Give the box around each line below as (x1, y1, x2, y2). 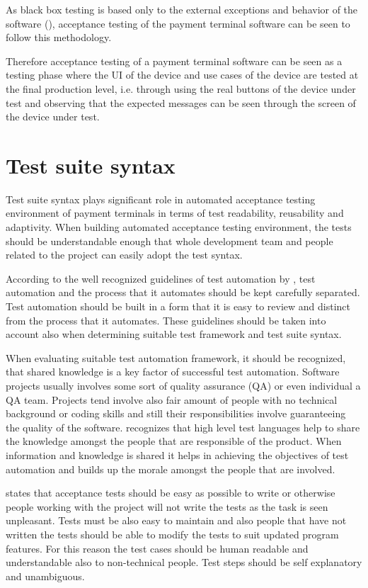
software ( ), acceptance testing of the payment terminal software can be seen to (6, 16, 350, 30)
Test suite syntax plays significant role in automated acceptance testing (6, 191, 316, 206)
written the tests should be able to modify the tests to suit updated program (6, 526, 339, 541)
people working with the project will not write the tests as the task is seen (6, 499, 328, 514)
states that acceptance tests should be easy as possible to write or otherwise (6, 485, 335, 500)
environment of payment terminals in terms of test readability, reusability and (6, 205, 344, 220)
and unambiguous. (6, 568, 85, 583)
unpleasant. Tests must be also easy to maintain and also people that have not (6, 513, 347, 528)
